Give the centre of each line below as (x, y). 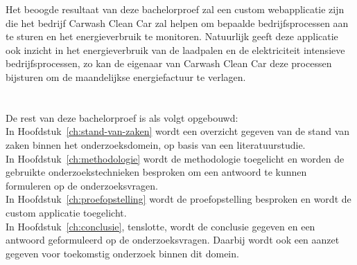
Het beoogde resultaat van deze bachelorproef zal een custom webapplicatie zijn (175, 9)
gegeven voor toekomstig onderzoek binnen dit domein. (122, 253)
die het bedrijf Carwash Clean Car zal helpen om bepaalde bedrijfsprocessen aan (177, 22)
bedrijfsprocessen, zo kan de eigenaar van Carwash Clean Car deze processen (169, 63)
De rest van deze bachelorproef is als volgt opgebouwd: (122, 117)
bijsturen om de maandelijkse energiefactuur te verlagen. (126, 76)
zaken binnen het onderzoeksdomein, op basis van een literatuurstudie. (156, 144)
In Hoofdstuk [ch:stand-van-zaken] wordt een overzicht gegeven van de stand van (178, 131)
